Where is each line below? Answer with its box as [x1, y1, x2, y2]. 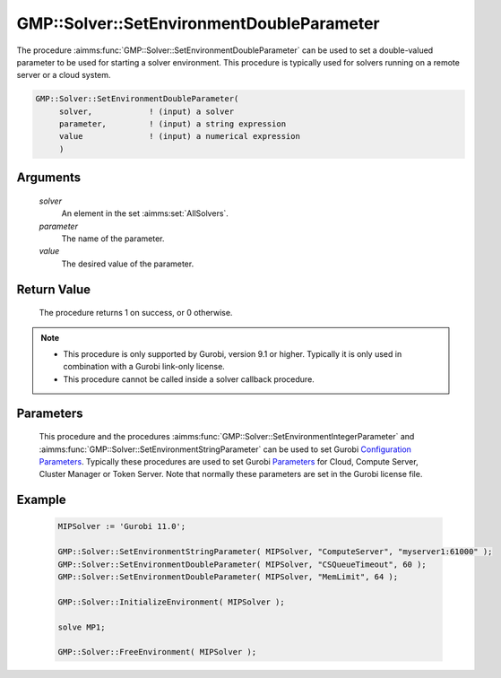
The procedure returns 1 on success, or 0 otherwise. [39, 308, 233, 318]
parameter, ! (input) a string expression [58, 119, 287, 129]
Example [16, 492, 66, 508]
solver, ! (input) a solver [58, 106, 235, 117]
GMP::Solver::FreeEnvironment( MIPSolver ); [57, 647, 257, 657]
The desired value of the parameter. [61, 258, 194, 269]
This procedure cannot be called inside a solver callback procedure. [63, 373, 315, 385]
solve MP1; [57, 621, 106, 632]
